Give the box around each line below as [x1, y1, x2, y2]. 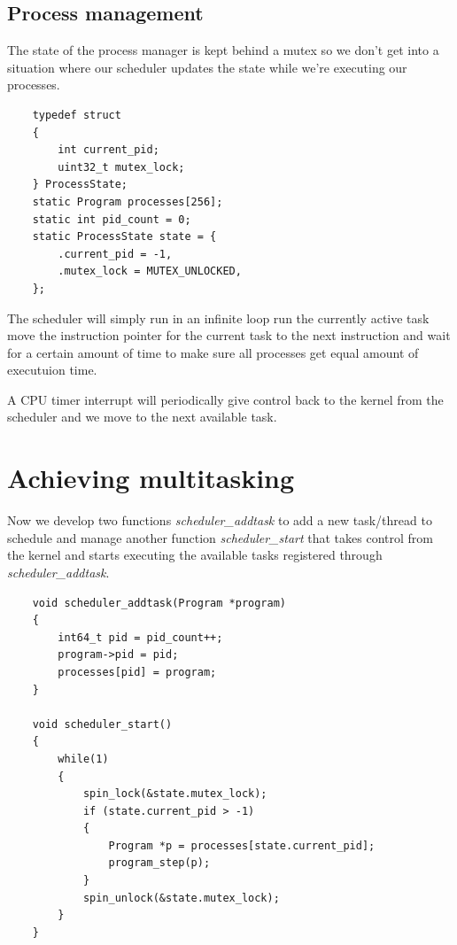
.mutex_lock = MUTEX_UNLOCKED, [58, 265, 242, 278]
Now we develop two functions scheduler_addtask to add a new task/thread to [7, 511, 432, 530]
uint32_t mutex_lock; [58, 160, 185, 174]
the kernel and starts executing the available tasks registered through [7, 546, 383, 564]
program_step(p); [108, 856, 211, 870]
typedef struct [32, 108, 121, 121]
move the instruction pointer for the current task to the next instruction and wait [7, 326, 451, 345]
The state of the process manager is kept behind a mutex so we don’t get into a [7, 41, 439, 59]
